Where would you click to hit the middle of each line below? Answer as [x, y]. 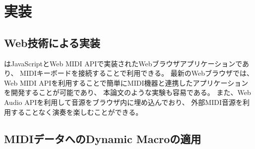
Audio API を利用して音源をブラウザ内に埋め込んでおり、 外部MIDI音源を [123, 102]
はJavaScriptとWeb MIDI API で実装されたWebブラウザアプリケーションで [123, 63]
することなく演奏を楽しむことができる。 [77, 112]
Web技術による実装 [52, 42]
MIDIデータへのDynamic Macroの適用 [103, 138]
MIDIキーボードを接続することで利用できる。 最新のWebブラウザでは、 [137, 73]
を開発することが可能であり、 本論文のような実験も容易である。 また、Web [127, 92]
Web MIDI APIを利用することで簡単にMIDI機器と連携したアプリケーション [126, 82]
